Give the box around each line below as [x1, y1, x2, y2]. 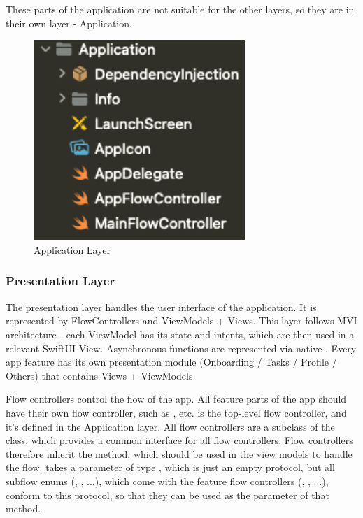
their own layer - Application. [6, 15, 132, 30]
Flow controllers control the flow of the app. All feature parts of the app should [6, 391, 347, 406]
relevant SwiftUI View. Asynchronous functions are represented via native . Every [6, 340, 357, 355]
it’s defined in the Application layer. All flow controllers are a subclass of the [6, 419, 335, 433]
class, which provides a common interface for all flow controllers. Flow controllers [6, 433, 353, 447]
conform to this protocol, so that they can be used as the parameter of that [6, 487, 329, 502]
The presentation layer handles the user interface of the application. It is [6, 299, 317, 314]
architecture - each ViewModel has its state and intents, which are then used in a [6, 326, 355, 341]
